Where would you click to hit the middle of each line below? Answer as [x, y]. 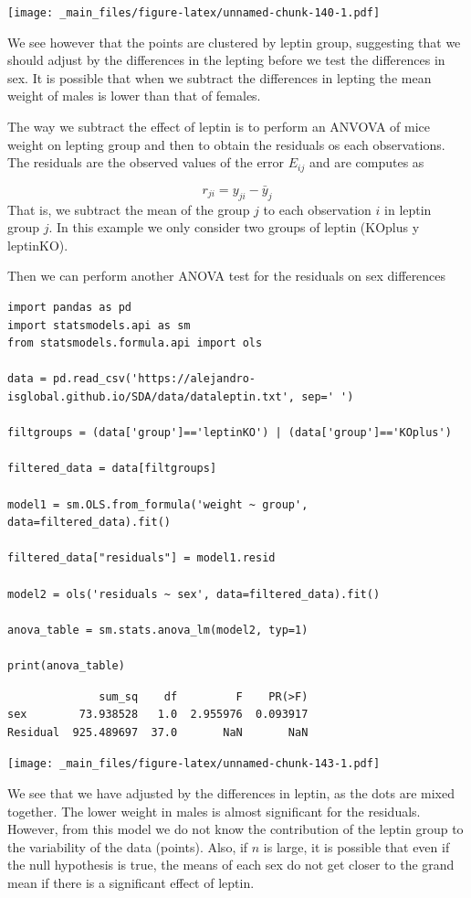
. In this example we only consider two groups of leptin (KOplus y [234, 227]
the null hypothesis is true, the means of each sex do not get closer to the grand [231, 865]
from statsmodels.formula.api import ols [135, 343]
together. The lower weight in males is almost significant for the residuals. [214, 811]
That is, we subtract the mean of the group [129, 209]
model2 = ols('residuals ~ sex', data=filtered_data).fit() [194, 594]
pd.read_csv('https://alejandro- [155, 379]
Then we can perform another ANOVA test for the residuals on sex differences [227, 276]
